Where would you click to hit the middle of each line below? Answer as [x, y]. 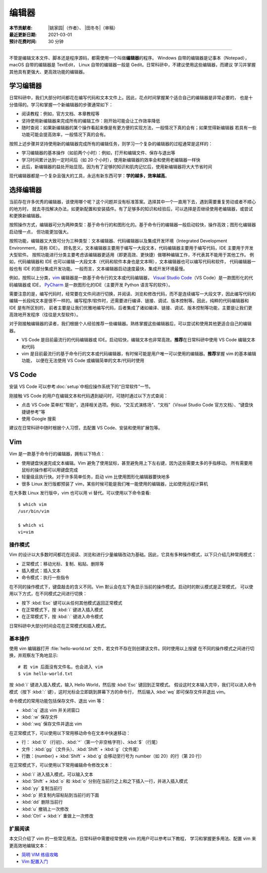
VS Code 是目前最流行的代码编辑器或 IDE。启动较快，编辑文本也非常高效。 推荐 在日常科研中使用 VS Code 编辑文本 [138, 340]
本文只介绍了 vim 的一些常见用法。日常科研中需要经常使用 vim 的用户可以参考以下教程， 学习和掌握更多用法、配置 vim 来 [133, 839]
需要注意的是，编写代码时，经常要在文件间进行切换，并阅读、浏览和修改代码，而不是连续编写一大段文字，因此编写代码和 [133, 294]
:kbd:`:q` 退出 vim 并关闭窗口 [51, 710]
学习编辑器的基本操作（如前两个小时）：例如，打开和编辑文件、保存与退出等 [98, 153]
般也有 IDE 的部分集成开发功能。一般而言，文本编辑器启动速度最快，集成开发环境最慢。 [98, 268]
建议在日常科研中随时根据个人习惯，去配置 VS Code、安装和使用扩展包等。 [86, 428]
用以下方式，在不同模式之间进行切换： [48, 594]
